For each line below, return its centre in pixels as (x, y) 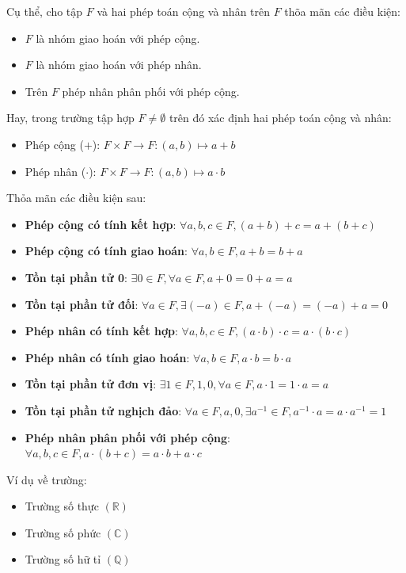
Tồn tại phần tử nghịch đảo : (103, 410)
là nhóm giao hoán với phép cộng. (118, 38)
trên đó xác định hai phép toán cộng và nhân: (280, 118)
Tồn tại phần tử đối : (82, 304)
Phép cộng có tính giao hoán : (106, 251)
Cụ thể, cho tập (45, 11)
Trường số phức (63, 532)
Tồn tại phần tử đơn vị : (91, 384)
